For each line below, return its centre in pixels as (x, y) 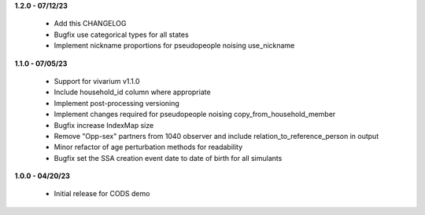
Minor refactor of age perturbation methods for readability (148, 147)
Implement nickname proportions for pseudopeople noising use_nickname (174, 46)
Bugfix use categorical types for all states (121, 35)
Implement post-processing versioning (117, 103)
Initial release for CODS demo (102, 194)
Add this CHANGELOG (90, 24)
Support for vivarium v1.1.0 (97, 81)
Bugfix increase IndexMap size (104, 125)
